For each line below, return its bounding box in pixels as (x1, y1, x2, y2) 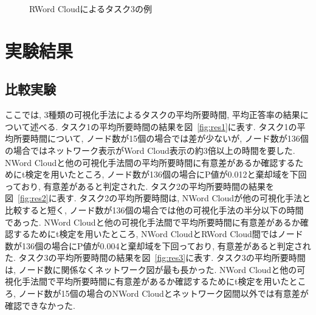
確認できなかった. (5, 299, 75, 311)
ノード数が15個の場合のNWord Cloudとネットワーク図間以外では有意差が (18, 287, 309, 300)
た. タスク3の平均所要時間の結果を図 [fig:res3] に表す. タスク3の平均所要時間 (5, 251, 306, 264)
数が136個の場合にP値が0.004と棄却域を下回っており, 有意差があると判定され (5, 239, 311, 252)
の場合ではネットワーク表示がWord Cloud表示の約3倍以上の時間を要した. (5, 144, 295, 156)
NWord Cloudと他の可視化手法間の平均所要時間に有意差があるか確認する (5, 156, 295, 168)
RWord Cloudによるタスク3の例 (29, 2, 153, 15)
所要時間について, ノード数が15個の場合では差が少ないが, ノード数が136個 (13, 132, 309, 145)
